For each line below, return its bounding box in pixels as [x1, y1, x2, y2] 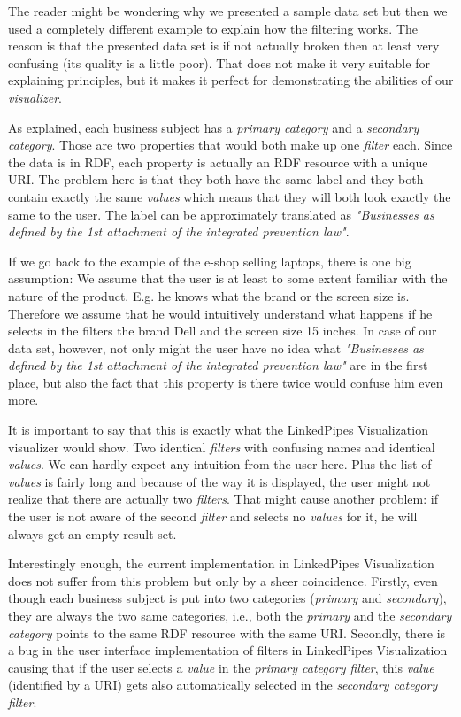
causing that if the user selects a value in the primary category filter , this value [8, 658, 434, 676]
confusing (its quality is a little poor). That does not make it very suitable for [8, 53, 430, 72]
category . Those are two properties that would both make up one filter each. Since [8, 135, 453, 154]
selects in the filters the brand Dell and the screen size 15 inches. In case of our [8, 321, 437, 340]
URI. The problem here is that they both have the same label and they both [8, 170, 424, 189]
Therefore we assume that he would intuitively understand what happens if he [8, 304, 433, 322]
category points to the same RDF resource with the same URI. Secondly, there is [8, 623, 446, 642]
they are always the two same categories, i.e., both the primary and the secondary [8, 606, 452, 624]
